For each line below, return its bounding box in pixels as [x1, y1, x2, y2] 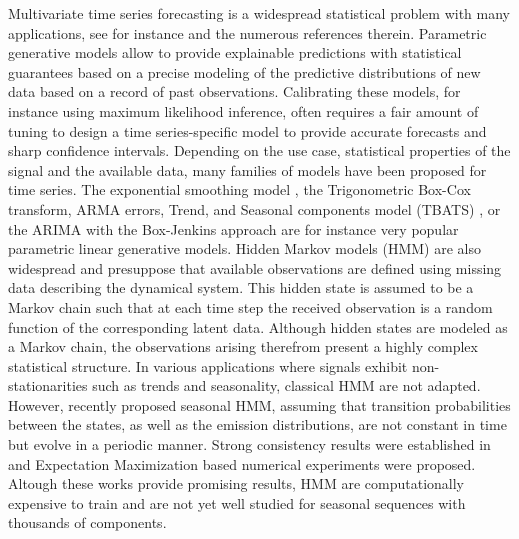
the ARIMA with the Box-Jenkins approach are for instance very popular [8, 218, 459, 239]
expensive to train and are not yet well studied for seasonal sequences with [8, 492, 466, 513]
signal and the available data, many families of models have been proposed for [8, 159, 487, 180]
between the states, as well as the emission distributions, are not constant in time [8, 414, 507, 435]
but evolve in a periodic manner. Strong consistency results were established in [8, 434, 491, 455]
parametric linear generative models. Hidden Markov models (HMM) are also [8, 238, 481, 259]
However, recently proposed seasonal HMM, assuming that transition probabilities [8, 394, 511, 415]
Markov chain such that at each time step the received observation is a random [8, 296, 493, 317]
